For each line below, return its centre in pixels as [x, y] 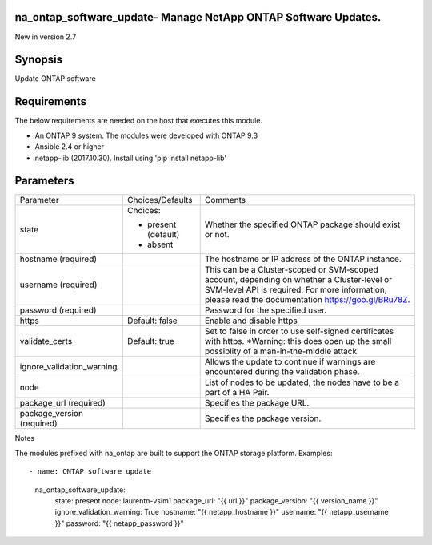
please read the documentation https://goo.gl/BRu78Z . [307, 300]
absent [160, 244]
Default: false [152, 321]
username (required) [58, 285]
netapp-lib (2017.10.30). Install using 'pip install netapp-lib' [131, 158]
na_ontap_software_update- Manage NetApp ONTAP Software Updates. [198, 17]
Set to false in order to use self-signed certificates [299, 331]
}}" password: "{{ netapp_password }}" [119, 523]
